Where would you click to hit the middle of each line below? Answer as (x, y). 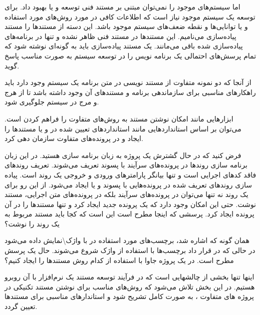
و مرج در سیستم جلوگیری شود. (52, 102)
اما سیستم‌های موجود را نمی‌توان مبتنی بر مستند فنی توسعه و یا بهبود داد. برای (122, 6)
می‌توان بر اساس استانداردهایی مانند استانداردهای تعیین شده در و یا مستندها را (123, 128)
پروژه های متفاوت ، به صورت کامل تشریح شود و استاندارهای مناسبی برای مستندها (129, 296)
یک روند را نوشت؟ (32, 223)
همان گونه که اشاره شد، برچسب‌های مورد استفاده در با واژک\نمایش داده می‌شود (127, 240)
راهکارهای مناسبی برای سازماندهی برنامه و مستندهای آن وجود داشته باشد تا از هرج (130, 92)
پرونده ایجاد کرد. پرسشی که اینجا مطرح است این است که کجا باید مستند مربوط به (129, 214)
